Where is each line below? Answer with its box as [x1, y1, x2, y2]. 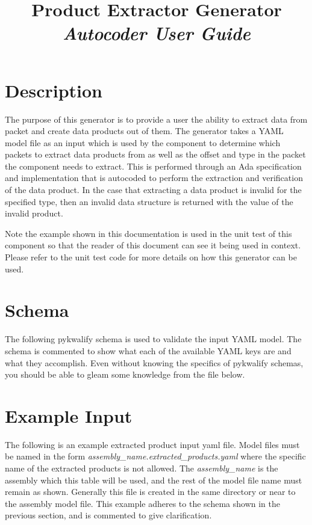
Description [5, 78, 103, 102]
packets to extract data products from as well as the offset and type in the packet [5, 148, 306, 161]
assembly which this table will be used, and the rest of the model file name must [5, 473, 302, 486]
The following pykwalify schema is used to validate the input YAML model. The [5, 333, 302, 345]
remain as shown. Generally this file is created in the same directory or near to [5, 485, 296, 498]
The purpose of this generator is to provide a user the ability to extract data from [5, 112, 308, 125]
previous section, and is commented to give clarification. [5, 509, 212, 521]
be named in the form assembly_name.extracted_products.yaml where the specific [5, 450, 306, 462]
